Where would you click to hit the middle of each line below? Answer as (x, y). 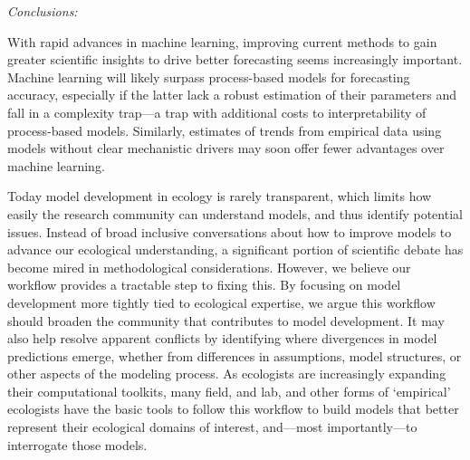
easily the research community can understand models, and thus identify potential (235, 213)
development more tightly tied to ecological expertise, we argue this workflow (221, 302)
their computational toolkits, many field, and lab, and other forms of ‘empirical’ (229, 391)
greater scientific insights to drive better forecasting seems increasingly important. (235, 59)
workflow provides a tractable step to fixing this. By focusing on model (204, 285)
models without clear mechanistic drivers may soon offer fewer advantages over (226, 148)
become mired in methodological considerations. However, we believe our (209, 267)
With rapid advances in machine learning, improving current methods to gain (222, 41)
